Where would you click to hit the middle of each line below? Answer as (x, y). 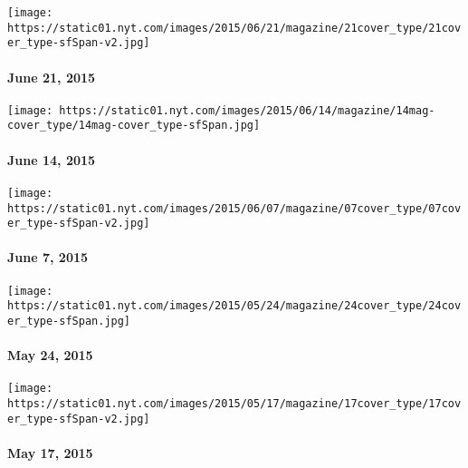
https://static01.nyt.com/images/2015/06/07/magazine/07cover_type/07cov (234, 208)
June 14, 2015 (52, 159)
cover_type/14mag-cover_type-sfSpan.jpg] (134, 126)
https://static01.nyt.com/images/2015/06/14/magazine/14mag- (247, 110)
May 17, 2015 (50, 452)
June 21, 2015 (52, 77)
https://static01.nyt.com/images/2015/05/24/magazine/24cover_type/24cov (234, 306)
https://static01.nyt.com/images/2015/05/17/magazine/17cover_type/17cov (234, 404)
